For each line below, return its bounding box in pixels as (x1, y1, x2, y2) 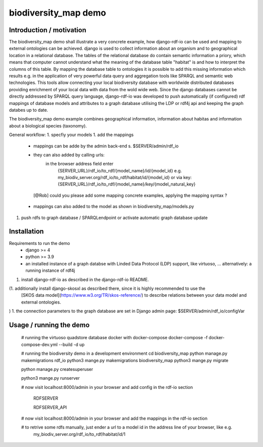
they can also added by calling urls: (33, 152, 105, 158)
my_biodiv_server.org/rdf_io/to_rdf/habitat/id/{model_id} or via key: (57, 175, 192, 181)
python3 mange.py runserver (21, 375, 80, 381)
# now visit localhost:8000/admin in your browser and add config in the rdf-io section (21, 384, 193, 390)
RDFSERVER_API (33, 404, 67, 410)
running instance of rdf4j (25, 267, 75, 273)
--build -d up (58, 342, 85, 347)
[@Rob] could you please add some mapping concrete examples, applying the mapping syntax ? (33, 192, 227, 198)
